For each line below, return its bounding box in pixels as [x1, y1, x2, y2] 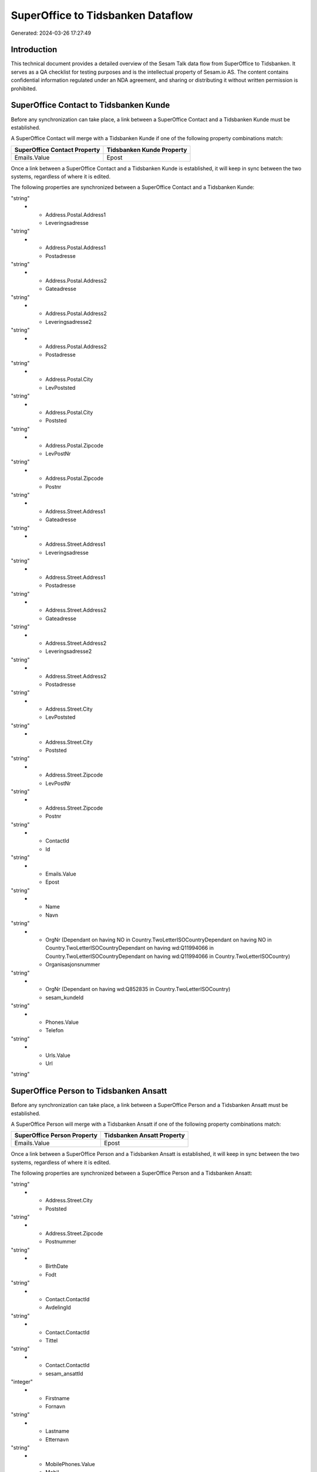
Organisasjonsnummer [45, 961, 100, 968]
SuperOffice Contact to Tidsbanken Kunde [11, 100, 170, 110]
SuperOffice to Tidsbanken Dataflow [11, 9, 193, 22]
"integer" [11, 1378, 33, 1385]
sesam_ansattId [45, 1370, 83, 1377]
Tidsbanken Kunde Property [106, 145, 187, 154]
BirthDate [45, 1263, 69, 1270]
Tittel [45, 1337, 58, 1344]
